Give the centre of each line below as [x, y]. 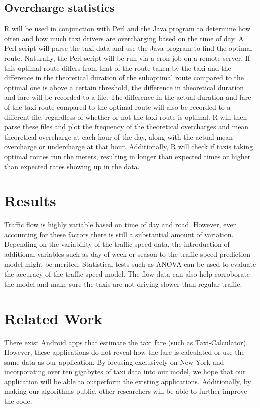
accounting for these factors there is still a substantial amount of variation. [119, 234]
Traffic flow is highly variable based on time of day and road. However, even [121, 225]
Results [30, 200]
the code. [18, 401]
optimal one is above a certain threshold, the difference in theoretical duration [124, 87]
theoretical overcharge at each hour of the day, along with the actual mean [119, 136]
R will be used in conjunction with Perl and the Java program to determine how [127, 28]
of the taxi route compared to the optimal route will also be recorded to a [117, 107]
